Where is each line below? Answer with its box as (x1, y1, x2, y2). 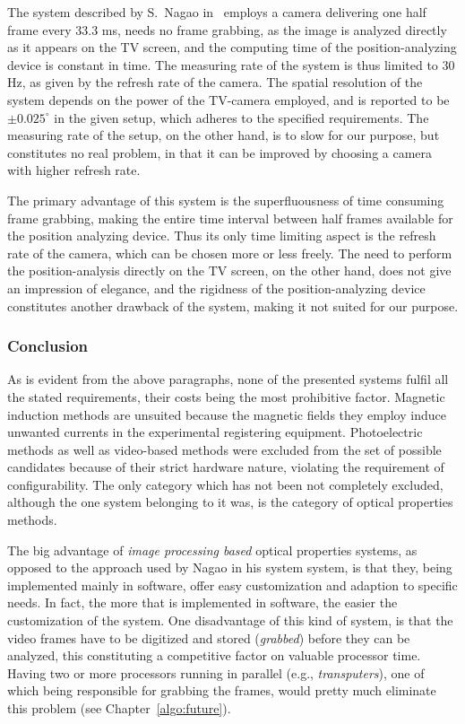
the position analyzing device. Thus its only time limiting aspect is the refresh (7, 226, 436, 245)
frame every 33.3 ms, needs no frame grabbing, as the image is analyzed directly (7, 20, 447, 39)
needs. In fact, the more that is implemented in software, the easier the (7, 593, 398, 612)
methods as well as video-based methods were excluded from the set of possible (7, 440, 442, 458)
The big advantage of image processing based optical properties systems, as (7, 540, 418, 559)
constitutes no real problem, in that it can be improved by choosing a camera (7, 143, 433, 161)
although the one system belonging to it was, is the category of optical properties (7, 493, 453, 511)
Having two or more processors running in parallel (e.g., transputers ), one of (7, 663, 425, 682)
